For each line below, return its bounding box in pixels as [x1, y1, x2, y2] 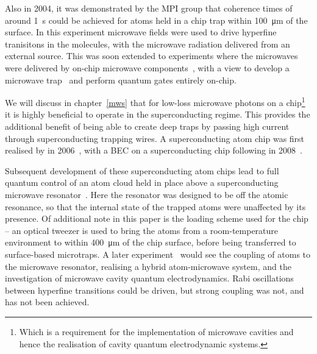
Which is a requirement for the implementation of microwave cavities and [19, 325, 294, 338]
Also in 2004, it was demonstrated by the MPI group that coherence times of [5, 2, 293, 14]
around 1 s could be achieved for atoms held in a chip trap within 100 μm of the [5, 13, 308, 26]
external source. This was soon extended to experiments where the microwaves [5, 49, 298, 62]
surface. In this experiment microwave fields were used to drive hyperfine [5, 26, 277, 38]
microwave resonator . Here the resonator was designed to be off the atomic [5, 188, 288, 200]
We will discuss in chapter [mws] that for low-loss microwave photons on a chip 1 [5, 94, 305, 108]
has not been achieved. [5, 296, 90, 308]
